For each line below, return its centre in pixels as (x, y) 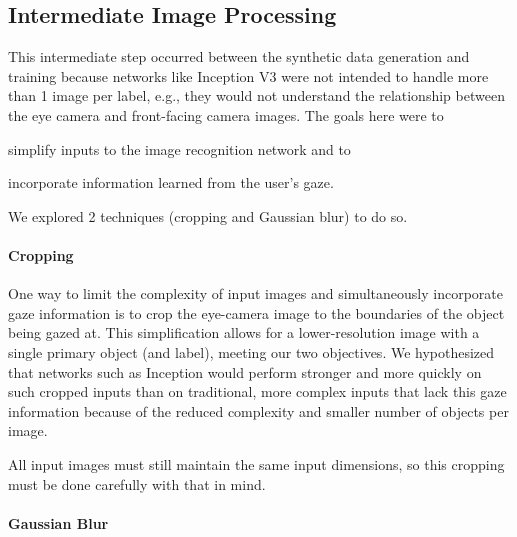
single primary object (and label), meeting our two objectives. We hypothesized (251, 351)
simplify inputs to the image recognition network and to (179, 148)
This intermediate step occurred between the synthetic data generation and (239, 56)
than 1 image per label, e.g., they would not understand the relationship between (256, 95)
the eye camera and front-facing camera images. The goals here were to (226, 114)
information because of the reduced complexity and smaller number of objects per (258, 410)
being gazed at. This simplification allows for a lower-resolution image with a (244, 332)
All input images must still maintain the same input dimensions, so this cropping (256, 463)
